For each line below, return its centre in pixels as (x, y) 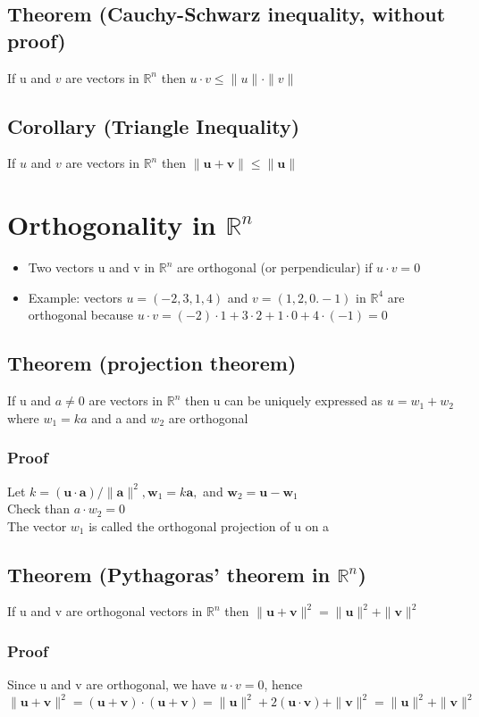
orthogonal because (80, 315)
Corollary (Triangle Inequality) (154, 125)
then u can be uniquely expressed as (284, 400)
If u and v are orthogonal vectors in (105, 611)
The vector (37, 525)
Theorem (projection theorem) (152, 363)
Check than (38, 509)
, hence (283, 684)
